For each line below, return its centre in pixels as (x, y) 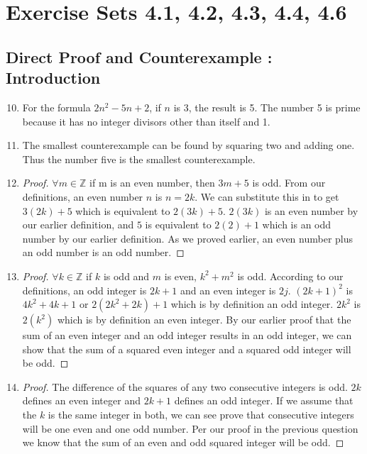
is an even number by (311, 210)
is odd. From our (289, 183)
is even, (180, 276)
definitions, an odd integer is (84, 290)
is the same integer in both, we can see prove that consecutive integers (201, 415)
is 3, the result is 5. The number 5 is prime (267, 107)
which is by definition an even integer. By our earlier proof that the (204, 320)
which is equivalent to (123, 210)
